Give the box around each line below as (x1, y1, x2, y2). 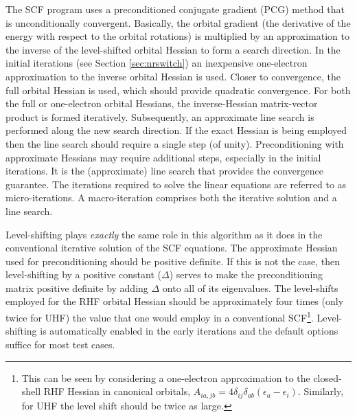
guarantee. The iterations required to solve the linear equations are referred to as (5, 177, 347, 191)
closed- (313, 370, 342, 385)
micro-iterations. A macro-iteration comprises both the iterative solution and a (5, 190, 337, 205)
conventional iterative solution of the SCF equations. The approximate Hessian (5, 240, 338, 255)
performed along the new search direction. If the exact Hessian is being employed (5, 123, 347, 137)
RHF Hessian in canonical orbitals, (43, 384, 191, 398)
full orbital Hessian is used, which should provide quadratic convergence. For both (5, 82, 351, 97)
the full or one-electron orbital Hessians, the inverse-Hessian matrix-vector (5, 96, 318, 111)
